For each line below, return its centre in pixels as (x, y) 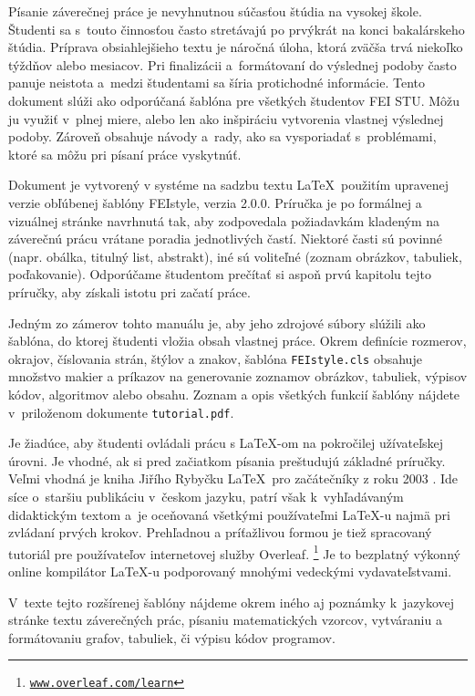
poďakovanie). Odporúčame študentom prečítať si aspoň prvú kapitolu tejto (220, 274)
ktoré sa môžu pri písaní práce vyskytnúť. (125, 154)
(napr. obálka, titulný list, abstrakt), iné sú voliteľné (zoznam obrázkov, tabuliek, (235, 256)
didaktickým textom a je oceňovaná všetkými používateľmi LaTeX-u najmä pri (229, 514)
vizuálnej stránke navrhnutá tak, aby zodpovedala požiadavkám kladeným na (224, 220)
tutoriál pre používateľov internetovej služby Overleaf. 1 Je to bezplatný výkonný (234, 552)
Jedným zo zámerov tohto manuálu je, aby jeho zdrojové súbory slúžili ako (217, 322)
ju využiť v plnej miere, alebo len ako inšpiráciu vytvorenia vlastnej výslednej (226, 118)
